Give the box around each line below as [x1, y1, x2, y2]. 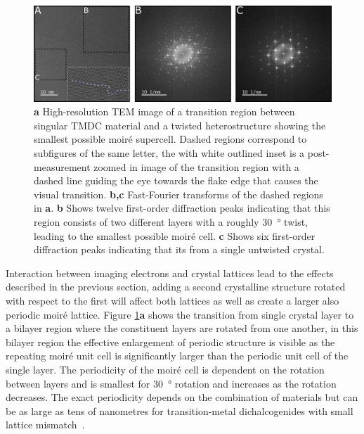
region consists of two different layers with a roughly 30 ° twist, [34, 214, 308, 229]
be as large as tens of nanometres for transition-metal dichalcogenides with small [6, 403, 353, 418]
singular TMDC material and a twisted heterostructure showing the [34, 117, 326, 132]
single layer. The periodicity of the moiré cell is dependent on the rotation [6, 362, 325, 376]
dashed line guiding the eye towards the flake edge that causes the [34, 173, 318, 188]
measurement [34, 159, 91, 174]
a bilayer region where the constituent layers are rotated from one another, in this [6, 321, 358, 336]
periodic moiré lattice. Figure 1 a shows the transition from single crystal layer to [6, 307, 354, 321]
